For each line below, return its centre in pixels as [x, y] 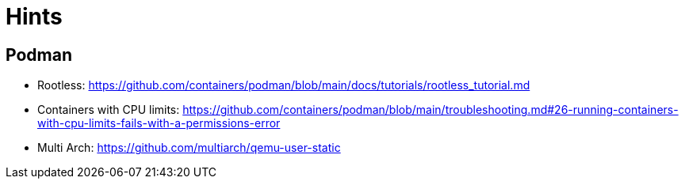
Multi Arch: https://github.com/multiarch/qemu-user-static [189, 148]
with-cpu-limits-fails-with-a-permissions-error [159, 123]
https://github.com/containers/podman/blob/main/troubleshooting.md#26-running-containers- [431, 110]
